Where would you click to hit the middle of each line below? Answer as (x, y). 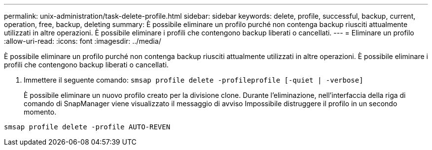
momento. (40, 112)
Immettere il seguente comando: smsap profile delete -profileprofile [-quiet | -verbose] (194, 80)
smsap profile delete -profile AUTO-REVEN (87, 127)
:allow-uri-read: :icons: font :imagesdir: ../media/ (83, 41)
